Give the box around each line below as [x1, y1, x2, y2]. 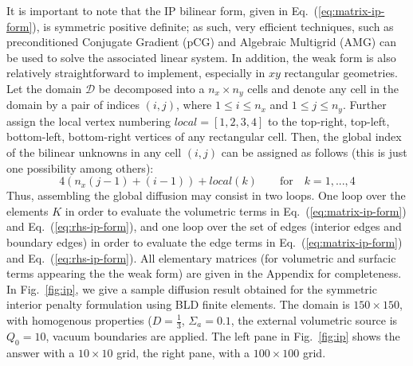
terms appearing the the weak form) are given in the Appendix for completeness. [6, 265, 402, 282]
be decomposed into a [98, 80, 205, 96]
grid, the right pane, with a [116, 344, 250, 360]
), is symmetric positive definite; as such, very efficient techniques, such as [32, 18, 394, 34]
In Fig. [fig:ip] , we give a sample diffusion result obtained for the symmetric [6, 280, 377, 297]
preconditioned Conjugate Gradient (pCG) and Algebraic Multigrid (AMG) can [6, 33, 396, 50]
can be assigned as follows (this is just [221, 144, 407, 161]
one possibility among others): [6, 159, 154, 176]
